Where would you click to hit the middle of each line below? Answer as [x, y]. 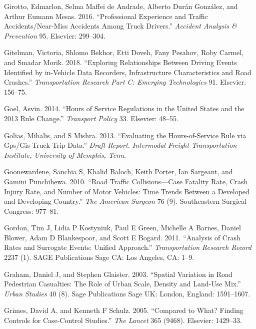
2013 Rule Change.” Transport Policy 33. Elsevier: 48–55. [91, 118]
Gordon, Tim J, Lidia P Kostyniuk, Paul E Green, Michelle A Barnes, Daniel [122, 228]
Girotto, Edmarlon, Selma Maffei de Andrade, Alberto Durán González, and [121, 6]
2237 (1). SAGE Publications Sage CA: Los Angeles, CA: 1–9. [99, 257]
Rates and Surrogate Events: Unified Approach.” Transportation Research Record [128, 247]
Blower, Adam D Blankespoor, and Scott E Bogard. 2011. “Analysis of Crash [122, 237]
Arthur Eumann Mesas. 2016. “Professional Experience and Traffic [106, 16]
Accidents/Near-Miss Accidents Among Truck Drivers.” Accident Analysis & [120, 26]
